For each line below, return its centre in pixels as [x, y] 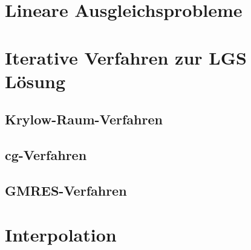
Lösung [35, 81]
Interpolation [61, 235]
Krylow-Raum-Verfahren [84, 119]
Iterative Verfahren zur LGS [126, 57]
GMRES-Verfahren [66, 190]
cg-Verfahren [46, 155]
